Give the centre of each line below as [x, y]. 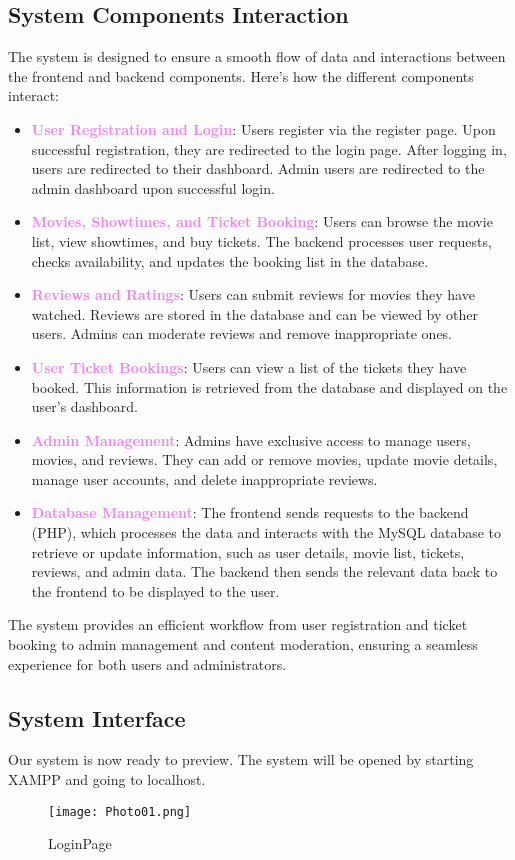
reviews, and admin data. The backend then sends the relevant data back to [264, 571]
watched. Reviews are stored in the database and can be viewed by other [254, 313]
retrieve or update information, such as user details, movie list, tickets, [248, 551]
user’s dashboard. [84, 406]
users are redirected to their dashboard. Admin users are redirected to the [258, 168]
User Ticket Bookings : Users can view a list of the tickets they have [249, 366]
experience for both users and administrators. [147, 663]
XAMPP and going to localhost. [107, 779]
